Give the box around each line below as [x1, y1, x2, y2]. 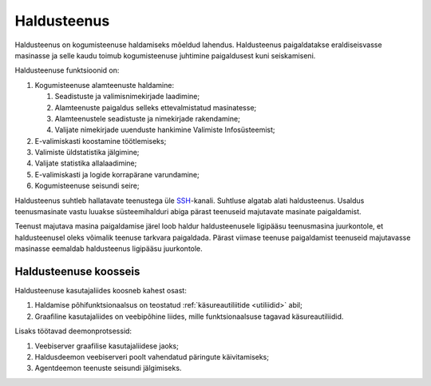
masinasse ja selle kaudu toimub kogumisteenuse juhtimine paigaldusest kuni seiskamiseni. [14, 50, 316, 60]
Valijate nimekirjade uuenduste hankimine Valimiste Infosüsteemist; [54, 125, 275, 135]
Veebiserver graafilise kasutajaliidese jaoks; [34, 340, 179, 351]
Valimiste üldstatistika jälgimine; [34, 148, 140, 157]
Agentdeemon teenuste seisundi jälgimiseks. [34, 364, 182, 373]
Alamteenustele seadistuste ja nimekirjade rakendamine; [54, 113, 241, 123]
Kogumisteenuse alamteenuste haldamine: [34, 80, 175, 90]
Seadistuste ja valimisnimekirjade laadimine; [54, 92, 200, 101]
